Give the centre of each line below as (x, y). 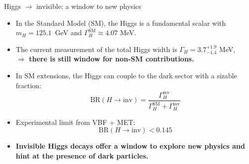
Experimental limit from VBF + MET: (75, 122)
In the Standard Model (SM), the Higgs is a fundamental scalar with (121, 23)
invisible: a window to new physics (89, 6)
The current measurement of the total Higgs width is (96, 49)
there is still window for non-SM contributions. (112, 59)
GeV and (68, 32)
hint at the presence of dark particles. (82, 155)
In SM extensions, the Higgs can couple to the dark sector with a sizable (126, 75)
